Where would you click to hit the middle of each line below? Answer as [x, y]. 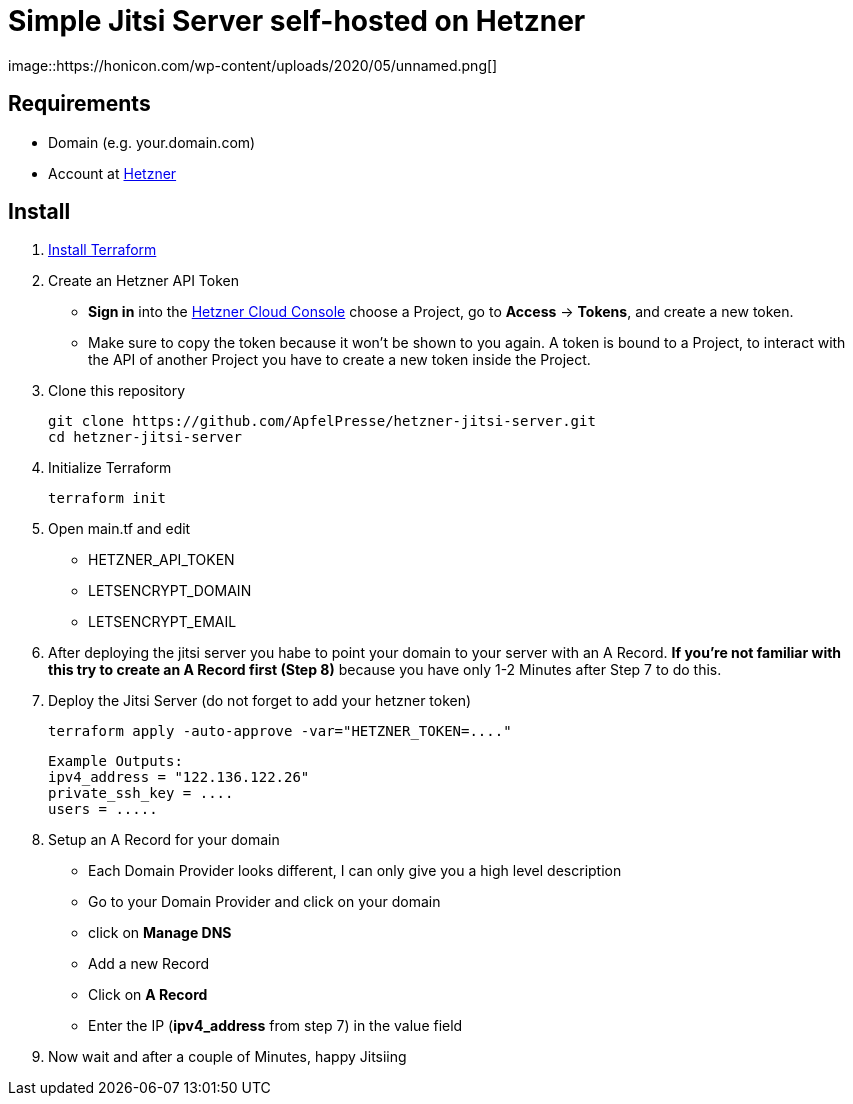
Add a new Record [149, 964]
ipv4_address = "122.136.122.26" [179, 777]
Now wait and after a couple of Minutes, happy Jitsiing [227, 1057]
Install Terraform [102, 250]
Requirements [79, 104]
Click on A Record [148, 995]
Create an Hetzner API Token [143, 281]
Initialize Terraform [110, 468]
